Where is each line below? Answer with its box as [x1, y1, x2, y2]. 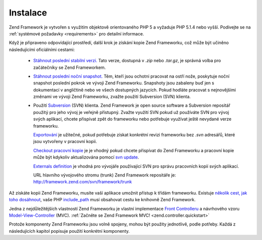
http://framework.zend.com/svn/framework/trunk [33, 179, 132, 185]
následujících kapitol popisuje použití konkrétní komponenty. [9, 228, 130, 234]
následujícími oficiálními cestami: [9, 47, 75, 52]
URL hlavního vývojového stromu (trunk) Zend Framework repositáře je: [33, 172, 177, 178]
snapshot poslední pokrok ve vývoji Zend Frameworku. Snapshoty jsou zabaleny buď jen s [33, 80, 214, 86]
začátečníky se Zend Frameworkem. [33, 64, 106, 70]
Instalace [9, 7, 47, 18]
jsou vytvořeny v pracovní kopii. [33, 139, 97, 144]
